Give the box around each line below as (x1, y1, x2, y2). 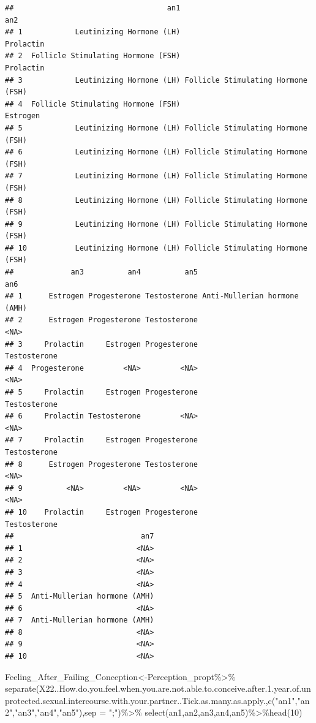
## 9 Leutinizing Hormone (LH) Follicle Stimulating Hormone (5, 219, 307, 229)
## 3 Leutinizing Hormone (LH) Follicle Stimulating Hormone (5, 75, 307, 85)
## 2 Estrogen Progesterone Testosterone (5, 316, 198, 325)
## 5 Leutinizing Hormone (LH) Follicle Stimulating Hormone (5, 123, 307, 132)
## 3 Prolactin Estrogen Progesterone (5, 339, 198, 349)
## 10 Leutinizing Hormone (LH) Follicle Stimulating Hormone (5, 243, 307, 252)
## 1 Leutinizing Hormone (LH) (5, 28, 181, 37)
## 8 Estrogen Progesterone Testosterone (5, 460, 198, 469)
